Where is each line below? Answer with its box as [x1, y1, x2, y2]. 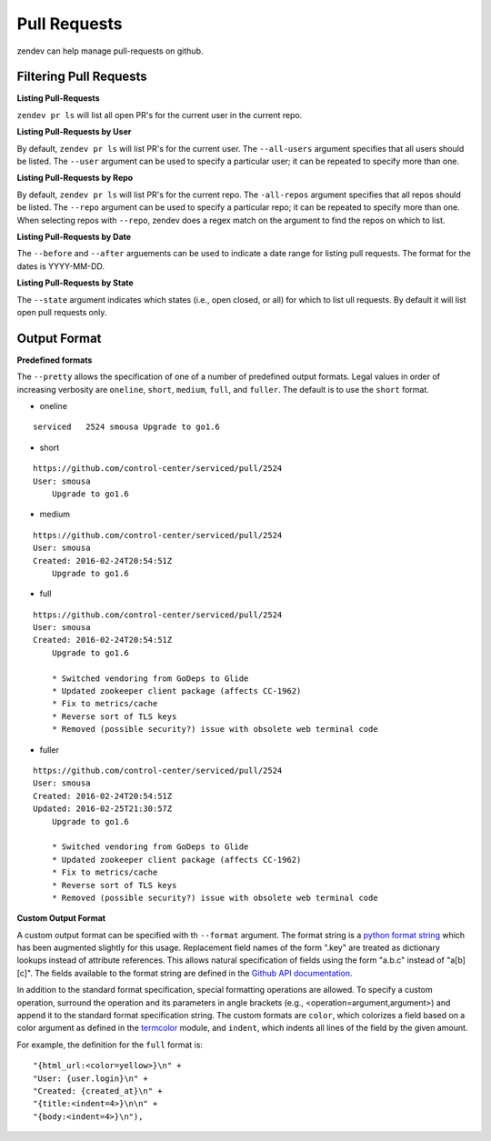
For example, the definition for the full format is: [16, 1039, 204, 1050]
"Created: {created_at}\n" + [33, 1086, 163, 1096]
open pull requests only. [16, 306, 107, 317]
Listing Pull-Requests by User [16, 126, 132, 137]
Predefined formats [16, 355, 93, 365]
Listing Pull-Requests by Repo [16, 173, 134, 184]
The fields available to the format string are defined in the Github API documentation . [35, 967, 354, 978]
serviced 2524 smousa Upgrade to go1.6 [33, 422, 220, 432]
